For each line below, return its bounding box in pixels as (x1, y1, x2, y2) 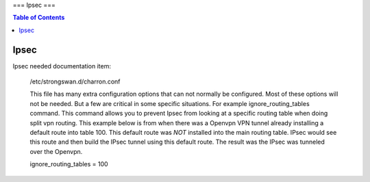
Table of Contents (12, 14, 65, 22)
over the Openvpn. (29, 147, 83, 155)
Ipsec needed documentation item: (12, 62, 111, 70)
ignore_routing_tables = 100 (29, 160, 109, 168)
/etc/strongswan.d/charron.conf (29, 77, 121, 86)
